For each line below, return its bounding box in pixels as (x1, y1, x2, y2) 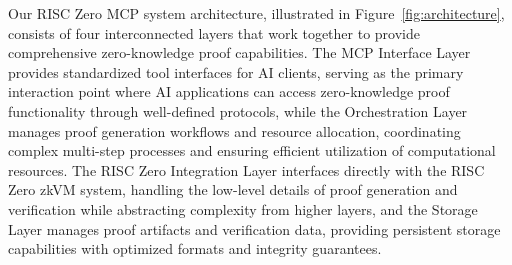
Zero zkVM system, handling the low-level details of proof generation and (8, 179, 458, 200)
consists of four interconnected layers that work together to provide (8, 22, 420, 43)
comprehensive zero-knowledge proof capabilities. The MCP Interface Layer (8, 42, 471, 63)
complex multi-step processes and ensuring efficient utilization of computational (8, 140, 496, 161)
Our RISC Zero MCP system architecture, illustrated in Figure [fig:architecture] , (8, 3, 505, 23)
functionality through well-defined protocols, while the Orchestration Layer (8, 100, 468, 121)
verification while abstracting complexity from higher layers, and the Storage (8, 198, 478, 219)
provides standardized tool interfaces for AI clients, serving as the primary (8, 61, 464, 82)
